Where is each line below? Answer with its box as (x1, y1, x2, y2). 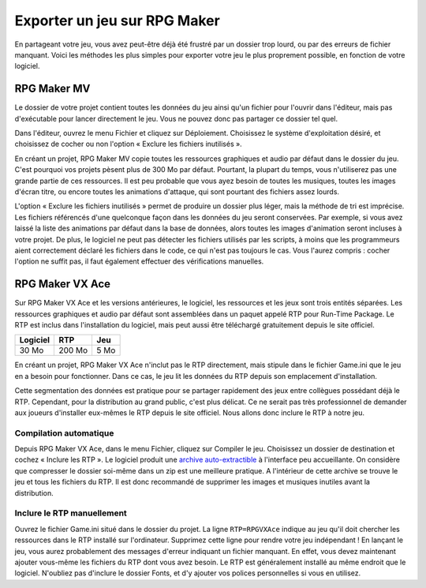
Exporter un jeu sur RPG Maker (14, 12, 220, 29)
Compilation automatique (14, 427, 114, 438)
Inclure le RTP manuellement (14, 507, 128, 519)
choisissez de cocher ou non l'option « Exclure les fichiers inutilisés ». (14, 139, 242, 149)
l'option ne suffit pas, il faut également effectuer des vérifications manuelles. (14, 257, 264, 266)
